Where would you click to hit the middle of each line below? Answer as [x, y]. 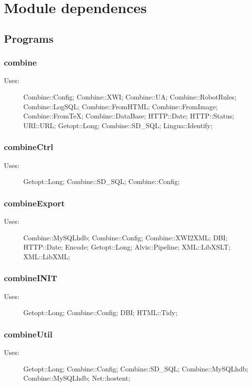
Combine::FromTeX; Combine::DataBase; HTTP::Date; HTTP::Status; [129, 116]
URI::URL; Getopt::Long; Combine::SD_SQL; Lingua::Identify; [118, 125]
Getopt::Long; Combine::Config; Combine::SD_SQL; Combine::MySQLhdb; [136, 368]
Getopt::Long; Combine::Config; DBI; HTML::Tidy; [101, 312]
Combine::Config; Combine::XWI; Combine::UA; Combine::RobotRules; [130, 96]
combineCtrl [29, 147]
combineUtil [28, 334]
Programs [29, 38]
